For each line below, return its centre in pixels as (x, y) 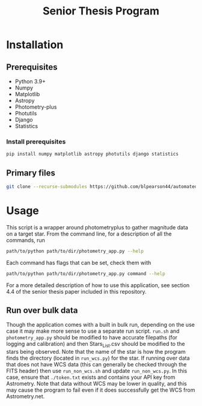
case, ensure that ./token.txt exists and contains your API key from (91, 377)
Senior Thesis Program (101, 11)
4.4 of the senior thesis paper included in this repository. (76, 291)
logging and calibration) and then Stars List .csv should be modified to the (96, 345)
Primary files (31, 173)
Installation (35, 45)
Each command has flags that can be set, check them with (79, 262)
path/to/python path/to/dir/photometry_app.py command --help (86, 274)
